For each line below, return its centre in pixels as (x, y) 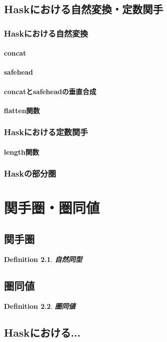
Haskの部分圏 (30, 173)
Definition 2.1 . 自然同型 (43, 259)
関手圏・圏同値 (52, 208)
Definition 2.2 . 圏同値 (40, 306)
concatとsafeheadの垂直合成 (50, 91)
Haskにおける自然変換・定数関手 (83, 9)
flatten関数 (22, 110)
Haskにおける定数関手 (46, 132)
